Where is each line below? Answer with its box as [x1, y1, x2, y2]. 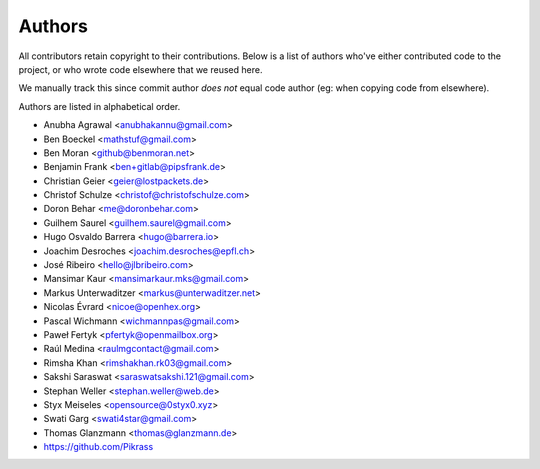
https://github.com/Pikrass [43, 441, 154, 453]
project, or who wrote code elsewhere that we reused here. [18, 63, 263, 75]
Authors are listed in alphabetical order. [18, 100, 181, 112]
